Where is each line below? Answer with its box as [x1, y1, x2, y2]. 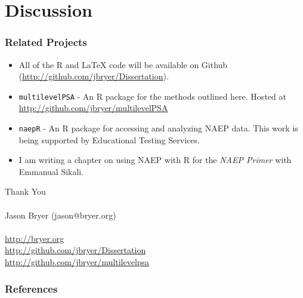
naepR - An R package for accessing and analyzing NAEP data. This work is [18, 122, 298, 134]
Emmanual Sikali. [18, 165, 84, 177]
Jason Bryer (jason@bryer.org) [5, 208, 116, 221]
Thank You [5, 185, 46, 198]
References [5, 281, 58, 296]
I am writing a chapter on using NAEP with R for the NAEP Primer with [18, 153, 292, 166]
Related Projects [5, 35, 87, 50]
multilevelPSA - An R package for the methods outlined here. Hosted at [18, 90, 286, 102]
